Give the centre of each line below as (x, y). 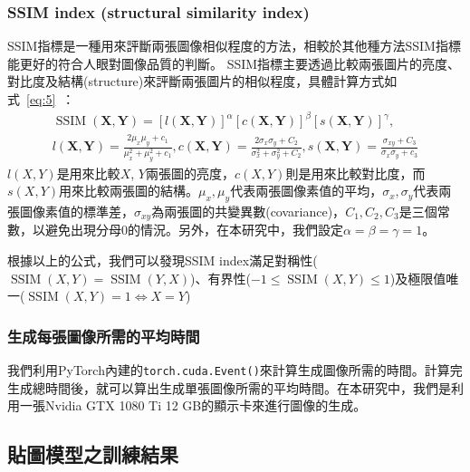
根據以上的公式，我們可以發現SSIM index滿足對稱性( (163, 260)
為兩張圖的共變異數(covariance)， (249, 211)
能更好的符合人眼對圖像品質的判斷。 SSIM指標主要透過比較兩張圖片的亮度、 (234, 63)
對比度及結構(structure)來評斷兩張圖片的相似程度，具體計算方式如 (202, 81)
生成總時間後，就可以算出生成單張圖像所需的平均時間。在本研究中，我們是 (229, 387)
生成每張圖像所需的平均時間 (104, 336)
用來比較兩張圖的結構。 (129, 191)
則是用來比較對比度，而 (355, 173)
